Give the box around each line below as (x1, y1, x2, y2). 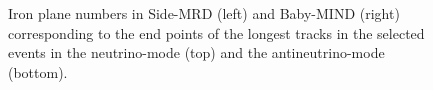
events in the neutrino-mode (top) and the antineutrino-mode (8, 42, 385, 63)
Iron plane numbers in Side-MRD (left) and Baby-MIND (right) (8, 3, 400, 23)
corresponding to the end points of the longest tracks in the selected (8, 22, 425, 43)
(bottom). (8, 61, 68, 82)
